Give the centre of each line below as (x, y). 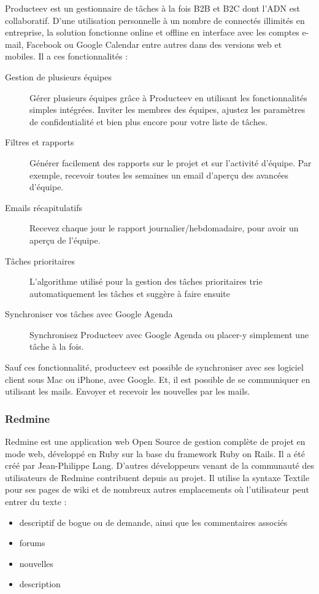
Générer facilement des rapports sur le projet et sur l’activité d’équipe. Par (171, 162)
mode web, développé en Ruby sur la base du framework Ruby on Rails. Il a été (155, 453)
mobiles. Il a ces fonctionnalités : (67, 56)
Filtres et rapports (40, 142)
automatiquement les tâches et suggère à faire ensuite (130, 293)
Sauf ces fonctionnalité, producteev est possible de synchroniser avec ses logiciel (154, 367)
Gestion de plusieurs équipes (58, 76)
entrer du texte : (36, 502)
